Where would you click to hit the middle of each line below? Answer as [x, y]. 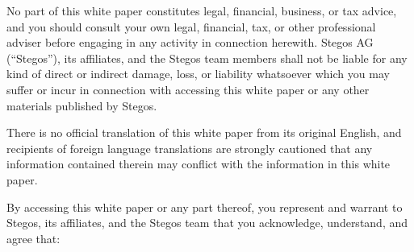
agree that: [33, 238]
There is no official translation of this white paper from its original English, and [204, 132]
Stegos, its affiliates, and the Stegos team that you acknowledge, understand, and [207, 223]
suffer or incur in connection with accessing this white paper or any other [188, 89]
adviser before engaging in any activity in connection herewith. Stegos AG [190, 42]
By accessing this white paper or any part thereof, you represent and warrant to [205, 207]
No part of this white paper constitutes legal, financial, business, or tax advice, [202, 10]
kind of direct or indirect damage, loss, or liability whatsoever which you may [198, 74]
